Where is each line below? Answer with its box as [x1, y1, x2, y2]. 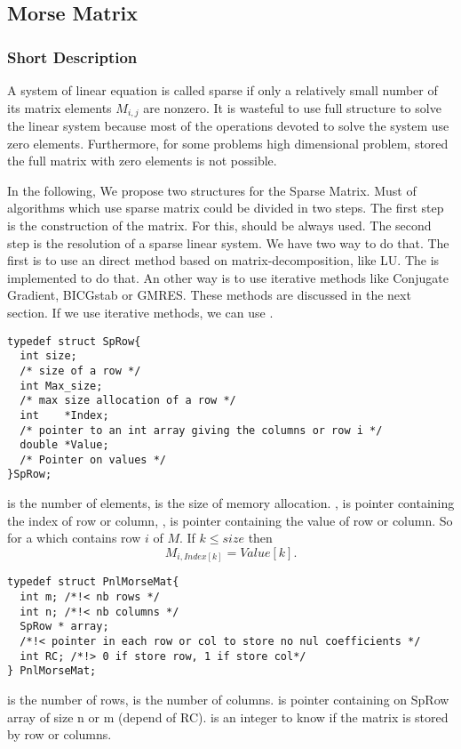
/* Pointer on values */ [20, 453, 166, 466]
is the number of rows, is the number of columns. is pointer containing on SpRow [7, 690, 449, 709]
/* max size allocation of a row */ [20, 394, 236, 407]
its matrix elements [7, 98, 112, 117]
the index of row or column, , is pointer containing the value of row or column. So [7, 511, 453, 529]
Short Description [7, 45, 138, 68]
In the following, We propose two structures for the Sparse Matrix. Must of [7, 181, 417, 199]
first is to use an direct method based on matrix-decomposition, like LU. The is [7, 251, 440, 270]
